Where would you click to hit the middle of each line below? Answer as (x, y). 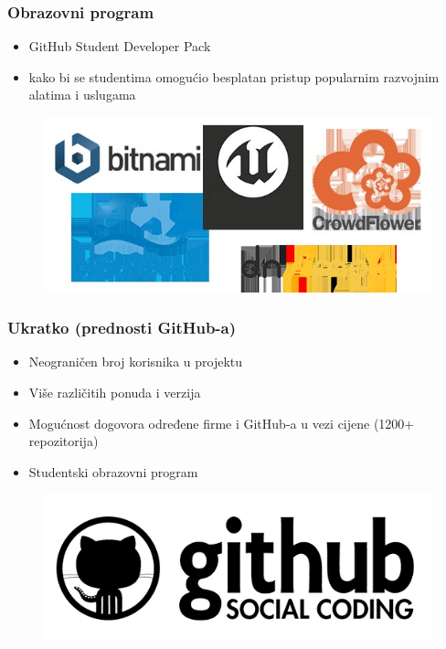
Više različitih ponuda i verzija (115, 392)
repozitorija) (64, 441)
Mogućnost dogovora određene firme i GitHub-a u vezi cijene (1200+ (222, 423)
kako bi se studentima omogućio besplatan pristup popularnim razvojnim (234, 76)
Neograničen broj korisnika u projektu (136, 362)
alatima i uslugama (82, 95)
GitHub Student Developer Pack (120, 46)
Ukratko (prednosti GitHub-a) (122, 328)
